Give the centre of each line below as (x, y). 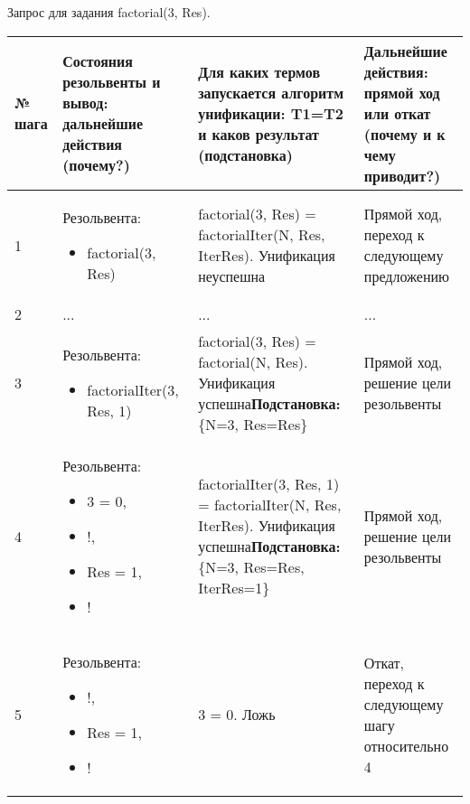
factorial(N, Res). (253, 361)
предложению (407, 276)
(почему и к (404, 134)
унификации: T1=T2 (271, 113)
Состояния (98, 61)
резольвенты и (112, 82)
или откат (397, 113)
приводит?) (402, 175)
